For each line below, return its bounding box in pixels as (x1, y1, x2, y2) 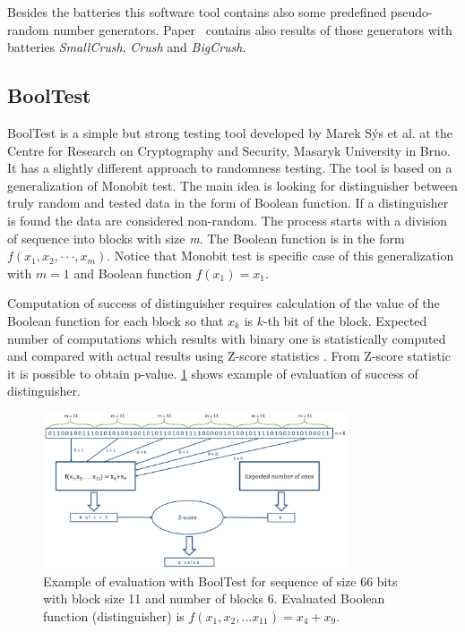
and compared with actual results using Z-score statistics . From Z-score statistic (7, 346, 451, 365)
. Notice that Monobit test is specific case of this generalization (107, 246, 454, 265)
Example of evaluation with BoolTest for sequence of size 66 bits (43, 571, 398, 590)
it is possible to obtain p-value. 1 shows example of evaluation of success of (7, 363, 418, 382)
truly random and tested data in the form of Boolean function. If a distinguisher (7, 193, 449, 212)
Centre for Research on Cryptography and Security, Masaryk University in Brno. (7, 141, 451, 159)
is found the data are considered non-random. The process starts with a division (7, 210, 448, 229)
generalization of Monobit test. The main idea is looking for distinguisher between (7, 175, 458, 194)
